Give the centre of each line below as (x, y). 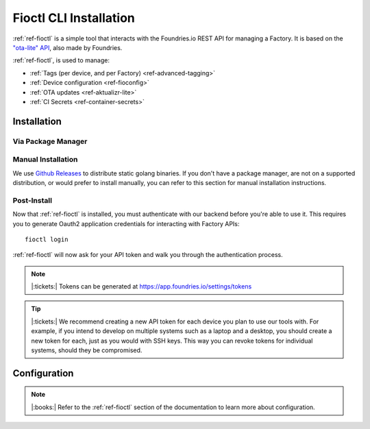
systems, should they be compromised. (87, 350)
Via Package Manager (50, 141)
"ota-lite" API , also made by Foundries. (67, 47)
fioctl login (47, 239)
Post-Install (33, 200)
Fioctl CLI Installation (74, 18)
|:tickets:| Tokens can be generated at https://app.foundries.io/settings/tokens (141, 286)
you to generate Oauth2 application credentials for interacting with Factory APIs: (126, 223)
